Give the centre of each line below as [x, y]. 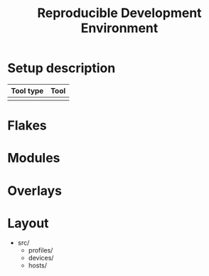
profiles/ [41, 250]
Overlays [35, 191]
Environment [119, 28]
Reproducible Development [119, 13]
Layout [28, 223]
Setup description [61, 68]
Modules [34, 158]
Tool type [27, 90]
